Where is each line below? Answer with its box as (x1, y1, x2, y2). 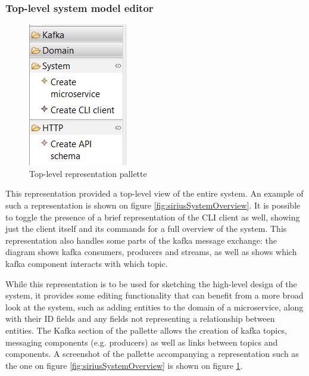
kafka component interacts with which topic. (5, 257, 168, 269)
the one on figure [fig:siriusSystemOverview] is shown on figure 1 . (5, 359, 243, 371)
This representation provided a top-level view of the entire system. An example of (5, 187, 304, 200)
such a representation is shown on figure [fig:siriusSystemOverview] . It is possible (5, 199, 301, 211)
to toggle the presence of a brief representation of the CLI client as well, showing (5, 210, 300, 223)
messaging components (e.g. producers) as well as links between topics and (5, 335, 278, 348)
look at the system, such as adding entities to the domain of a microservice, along (5, 300, 304, 313)
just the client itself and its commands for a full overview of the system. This (5, 222, 287, 235)
